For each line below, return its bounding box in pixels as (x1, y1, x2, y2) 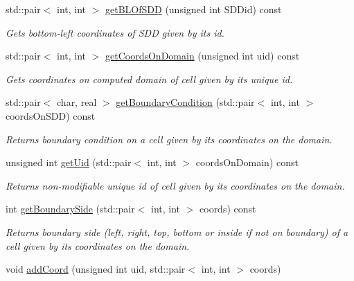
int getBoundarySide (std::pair (6, 201, 135, 216)
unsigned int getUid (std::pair (6, 155, 132, 170)
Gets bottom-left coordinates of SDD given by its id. (6, 25, 224, 39)
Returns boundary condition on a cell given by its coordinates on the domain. (6, 132, 333, 146)
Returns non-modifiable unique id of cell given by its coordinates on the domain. (6, 178, 345, 192)
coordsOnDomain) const (195, 155, 299, 170)
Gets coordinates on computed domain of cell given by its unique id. (6, 71, 293, 86)
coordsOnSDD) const (6, 108, 96, 123)
